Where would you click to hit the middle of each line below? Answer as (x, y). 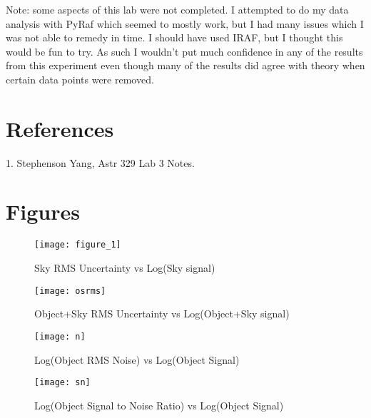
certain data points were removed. (80, 79)
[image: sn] (62, 383)
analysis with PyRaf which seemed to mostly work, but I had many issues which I (185, 23)
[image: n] (60, 336)
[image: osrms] (70, 291)
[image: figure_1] (78, 245)
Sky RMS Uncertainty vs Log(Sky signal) (125, 268)
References (60, 128)
